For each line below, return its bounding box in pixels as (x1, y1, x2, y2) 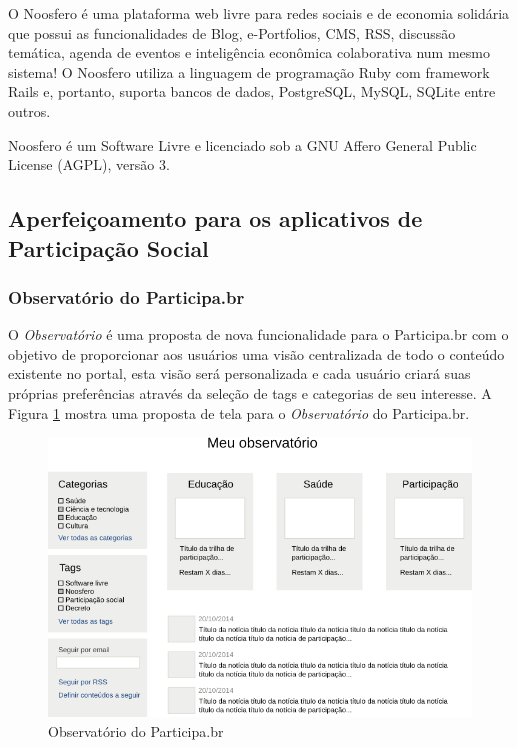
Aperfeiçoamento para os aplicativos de (8, 203, 423, 234)
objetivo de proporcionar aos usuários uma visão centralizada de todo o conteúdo (8, 343, 505, 364)
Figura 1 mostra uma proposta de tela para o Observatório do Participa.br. (8, 402, 470, 423)
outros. (8, 100, 51, 121)
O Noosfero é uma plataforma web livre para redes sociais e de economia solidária (8, 3, 510, 23)
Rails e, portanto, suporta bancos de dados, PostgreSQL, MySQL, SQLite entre (8, 81, 496, 102)
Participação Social (8, 232, 209, 263)
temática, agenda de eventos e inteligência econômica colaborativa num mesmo (8, 42, 490, 63)
